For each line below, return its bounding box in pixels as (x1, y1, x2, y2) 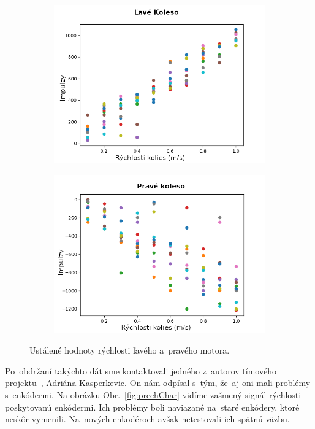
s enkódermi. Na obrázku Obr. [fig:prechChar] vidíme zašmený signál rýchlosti (5, 388, 302, 401)
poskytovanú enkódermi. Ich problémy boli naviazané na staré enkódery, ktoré (5, 400, 300, 413)
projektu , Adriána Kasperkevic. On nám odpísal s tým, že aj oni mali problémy (5, 376, 311, 389)
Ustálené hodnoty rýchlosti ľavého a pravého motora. (29, 344, 230, 357)
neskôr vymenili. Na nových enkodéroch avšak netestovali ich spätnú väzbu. (5, 412, 290, 425)
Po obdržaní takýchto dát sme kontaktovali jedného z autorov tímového (5, 364, 276, 377)
